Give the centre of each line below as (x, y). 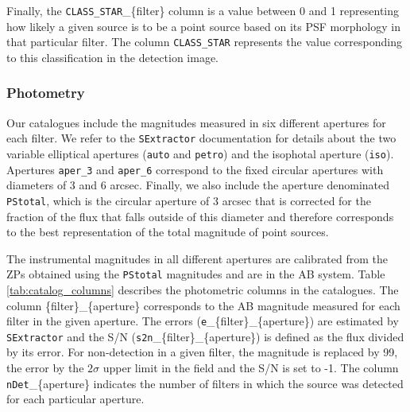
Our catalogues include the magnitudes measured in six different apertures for (196, 122)
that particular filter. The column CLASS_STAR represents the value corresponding (204, 42)
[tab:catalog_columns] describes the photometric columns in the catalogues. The (203, 289)
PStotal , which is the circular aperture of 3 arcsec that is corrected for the (189, 200)
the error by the (45, 368)
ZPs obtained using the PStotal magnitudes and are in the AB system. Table (196, 274)
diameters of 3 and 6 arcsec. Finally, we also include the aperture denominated (198, 185)
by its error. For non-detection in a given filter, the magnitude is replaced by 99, (202, 352)
